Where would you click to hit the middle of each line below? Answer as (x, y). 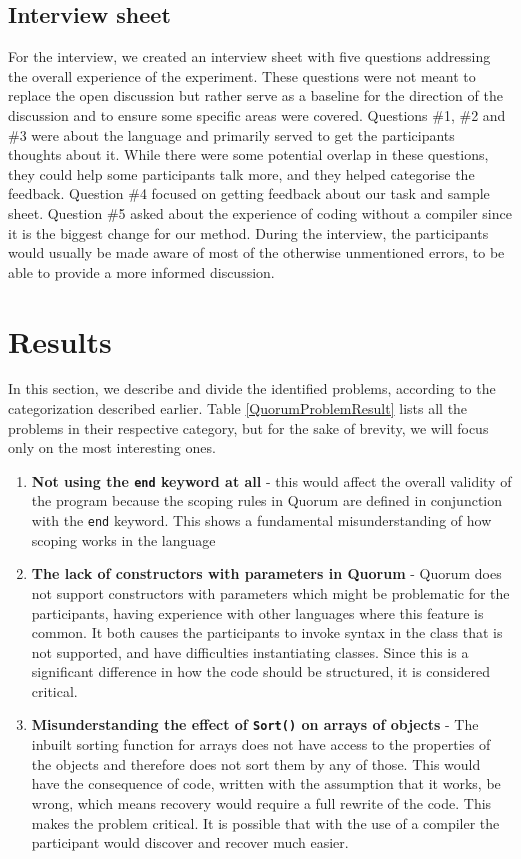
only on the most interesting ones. (112, 447)
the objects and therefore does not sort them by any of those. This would (256, 763)
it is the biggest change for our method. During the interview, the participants (248, 232)
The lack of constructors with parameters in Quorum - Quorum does (266, 573)
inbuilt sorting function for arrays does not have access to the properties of (261, 744)
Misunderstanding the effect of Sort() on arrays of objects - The (255, 724)
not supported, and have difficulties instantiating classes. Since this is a (250, 651)
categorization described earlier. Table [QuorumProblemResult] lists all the (238, 408)
